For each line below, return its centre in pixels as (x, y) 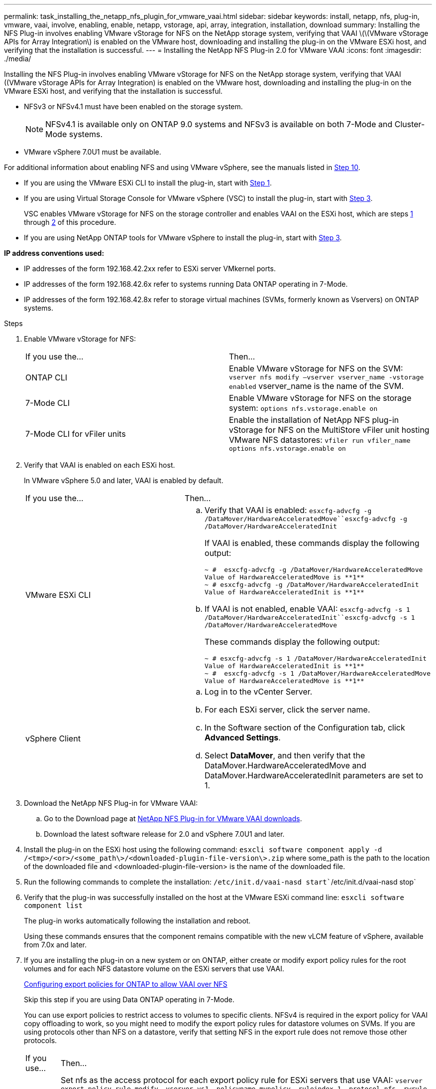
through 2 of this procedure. (70, 222)
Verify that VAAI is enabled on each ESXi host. (100, 465)
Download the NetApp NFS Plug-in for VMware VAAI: (111, 803)
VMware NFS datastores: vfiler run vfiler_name (320, 440)
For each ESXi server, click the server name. (287, 710)
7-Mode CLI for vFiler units (76, 434)
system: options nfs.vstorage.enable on (303, 408)
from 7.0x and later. (55, 945)
